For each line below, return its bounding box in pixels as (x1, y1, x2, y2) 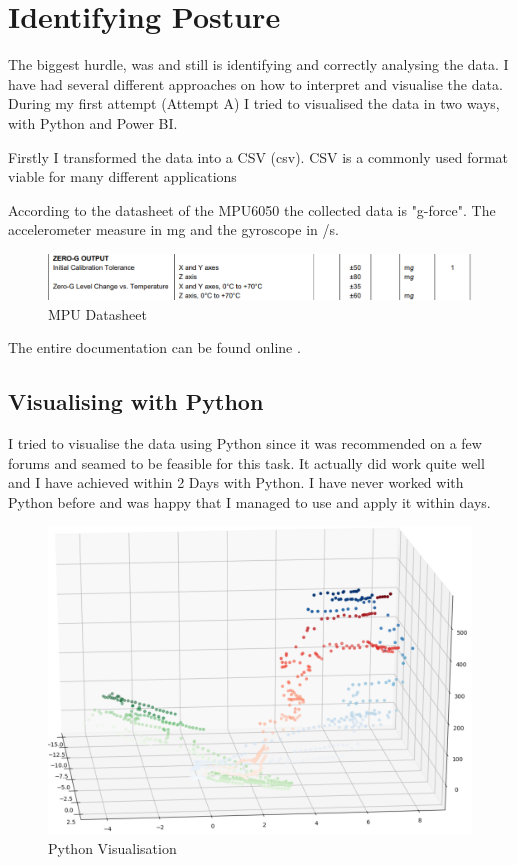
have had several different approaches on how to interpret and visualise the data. (8, 73, 503, 94)
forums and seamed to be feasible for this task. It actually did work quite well (8, 452, 485, 473)
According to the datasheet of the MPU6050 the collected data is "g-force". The (8, 199, 496, 220)
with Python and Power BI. (8, 112, 178, 133)
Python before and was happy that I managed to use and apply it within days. (8, 491, 491, 512)
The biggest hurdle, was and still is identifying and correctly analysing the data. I (8, 54, 509, 75)
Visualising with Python (8, 386, 264, 417)
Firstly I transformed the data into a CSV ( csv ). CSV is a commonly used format (8, 146, 509, 167)
